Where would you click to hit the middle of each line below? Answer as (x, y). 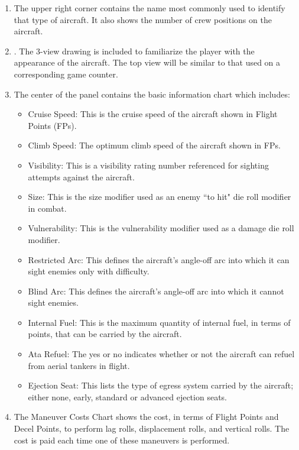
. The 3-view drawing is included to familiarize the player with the (134, 51)
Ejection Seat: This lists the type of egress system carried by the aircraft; (161, 385)
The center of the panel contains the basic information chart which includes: (152, 94)
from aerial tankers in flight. (79, 365)
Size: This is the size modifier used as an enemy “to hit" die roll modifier (160, 197)
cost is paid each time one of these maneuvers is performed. (122, 440)
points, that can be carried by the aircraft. (105, 334)
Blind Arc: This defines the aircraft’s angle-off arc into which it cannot (156, 291)
